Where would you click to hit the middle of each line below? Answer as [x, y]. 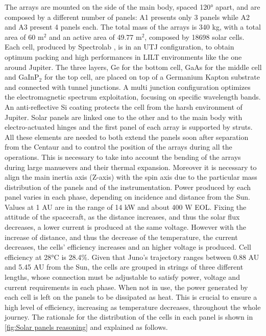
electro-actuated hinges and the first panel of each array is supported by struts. [129, 127]
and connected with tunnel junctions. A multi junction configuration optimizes [128, 87]
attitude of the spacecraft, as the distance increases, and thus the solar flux [122, 217]
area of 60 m [24, 37]
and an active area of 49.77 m [95, 37]
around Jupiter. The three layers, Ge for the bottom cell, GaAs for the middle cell [133, 67]
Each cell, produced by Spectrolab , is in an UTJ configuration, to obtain [119, 47]
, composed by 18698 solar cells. [195, 37]
